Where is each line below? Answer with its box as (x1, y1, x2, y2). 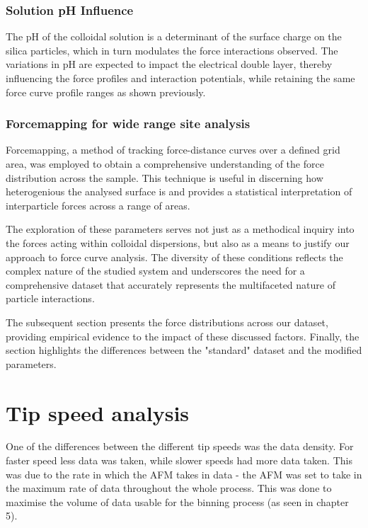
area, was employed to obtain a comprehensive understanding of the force (6, 156, 324, 171)
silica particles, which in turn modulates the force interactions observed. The (6, 42, 338, 57)
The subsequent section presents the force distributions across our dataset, (6, 314, 328, 329)
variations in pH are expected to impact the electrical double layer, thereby (6, 57, 333, 71)
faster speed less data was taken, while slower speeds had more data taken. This (6, 453, 352, 468)
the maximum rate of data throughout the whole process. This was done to (6, 481, 332, 495)
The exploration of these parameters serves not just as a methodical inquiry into (6, 222, 355, 236)
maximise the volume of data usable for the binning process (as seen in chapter (6, 494, 349, 509)
